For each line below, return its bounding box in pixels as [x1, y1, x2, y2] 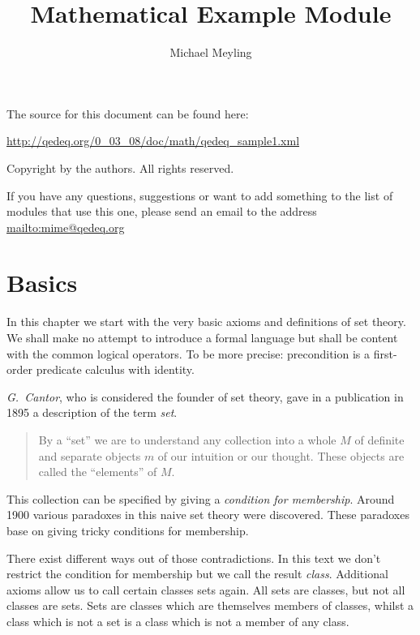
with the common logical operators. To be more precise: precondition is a [6, 345, 371, 362]
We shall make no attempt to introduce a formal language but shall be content [6, 329, 398, 345]
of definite [354, 431, 405, 448]
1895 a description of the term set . [6, 404, 178, 421]
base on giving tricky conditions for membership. [6, 521, 249, 538]
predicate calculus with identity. [36, 361, 195, 378]
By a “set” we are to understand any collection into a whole [38, 431, 336, 448]
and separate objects [38, 447, 141, 464]
